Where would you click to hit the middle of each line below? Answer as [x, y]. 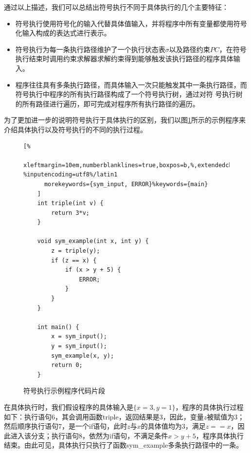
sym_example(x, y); [83, 356]
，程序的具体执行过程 [209, 407]
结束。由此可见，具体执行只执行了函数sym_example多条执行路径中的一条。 [124, 445]
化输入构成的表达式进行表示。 [63, 33]
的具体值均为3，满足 [173, 426]
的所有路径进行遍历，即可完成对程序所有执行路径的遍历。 [107, 103]
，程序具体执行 [220, 435]
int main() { [58, 327]
